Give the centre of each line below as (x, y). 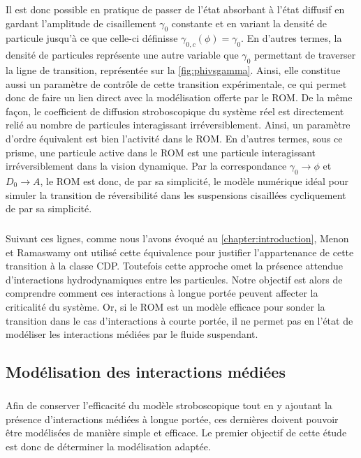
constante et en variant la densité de (249, 23)
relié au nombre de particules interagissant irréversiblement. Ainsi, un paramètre (178, 125)
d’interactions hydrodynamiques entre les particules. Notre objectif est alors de (174, 279)
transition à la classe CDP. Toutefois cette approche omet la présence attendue (175, 266)
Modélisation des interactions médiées (146, 372)
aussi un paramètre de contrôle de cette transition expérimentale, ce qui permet (176, 83)
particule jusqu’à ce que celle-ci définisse (92, 38)
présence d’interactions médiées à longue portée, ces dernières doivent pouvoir (172, 419)
